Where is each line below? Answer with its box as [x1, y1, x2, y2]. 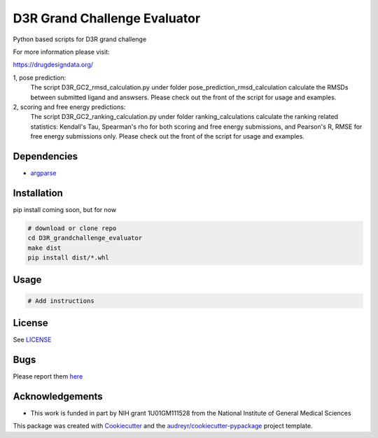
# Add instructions [27, 297, 94, 304]
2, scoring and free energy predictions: [13, 102, 126, 111]
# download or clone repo [27, 224, 117, 232]
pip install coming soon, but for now [13, 205, 117, 213]
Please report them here [13, 372, 83, 381]
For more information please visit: [13, 48, 110, 56]
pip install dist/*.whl [27, 254, 110, 262]
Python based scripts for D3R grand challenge [13, 35, 147, 43]
